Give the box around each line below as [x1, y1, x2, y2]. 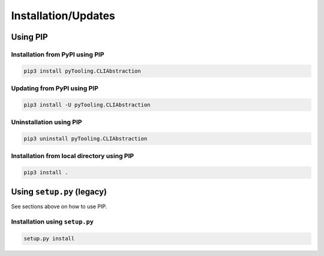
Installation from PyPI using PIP [11, 50, 104, 58]
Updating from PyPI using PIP [11, 84, 99, 93]
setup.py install [23, 235, 75, 242]
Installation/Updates [11, 9, 115, 22]
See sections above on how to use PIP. [11, 203, 107, 210]
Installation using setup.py [11, 218, 94, 226]
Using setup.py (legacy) [11, 186, 107, 197]
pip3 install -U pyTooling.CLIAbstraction [23, 101, 151, 108]
